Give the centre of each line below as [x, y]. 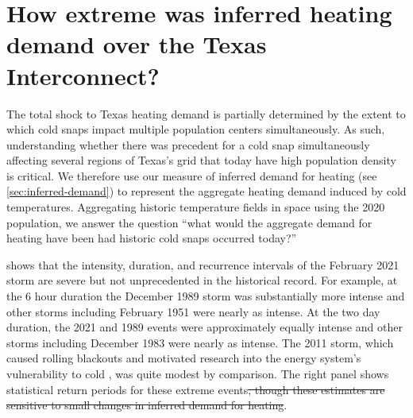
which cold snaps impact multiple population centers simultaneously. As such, [196, 129]
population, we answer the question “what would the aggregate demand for [189, 222]
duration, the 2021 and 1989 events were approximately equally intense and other [205, 327]
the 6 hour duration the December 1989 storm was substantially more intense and [206, 296]
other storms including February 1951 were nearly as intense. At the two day [193, 311]
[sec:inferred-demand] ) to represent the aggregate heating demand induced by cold [206, 191]
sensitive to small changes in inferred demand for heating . [147, 405]
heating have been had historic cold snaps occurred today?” [152, 238]
